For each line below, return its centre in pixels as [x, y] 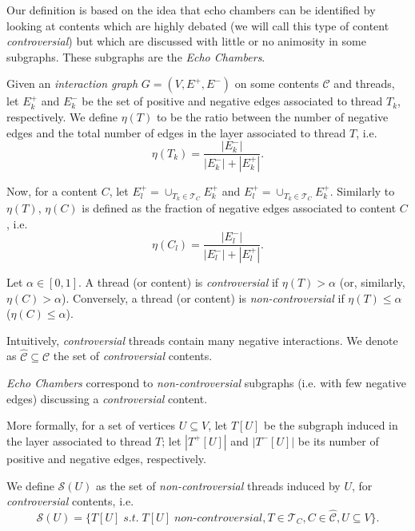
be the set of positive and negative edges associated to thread [232, 101]
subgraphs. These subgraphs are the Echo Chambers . [136, 56]
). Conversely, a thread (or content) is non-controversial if [203, 297]
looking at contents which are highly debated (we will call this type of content [198, 25]
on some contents [277, 83]
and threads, [364, 83]
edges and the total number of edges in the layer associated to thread [176, 132]
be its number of [338, 440]
